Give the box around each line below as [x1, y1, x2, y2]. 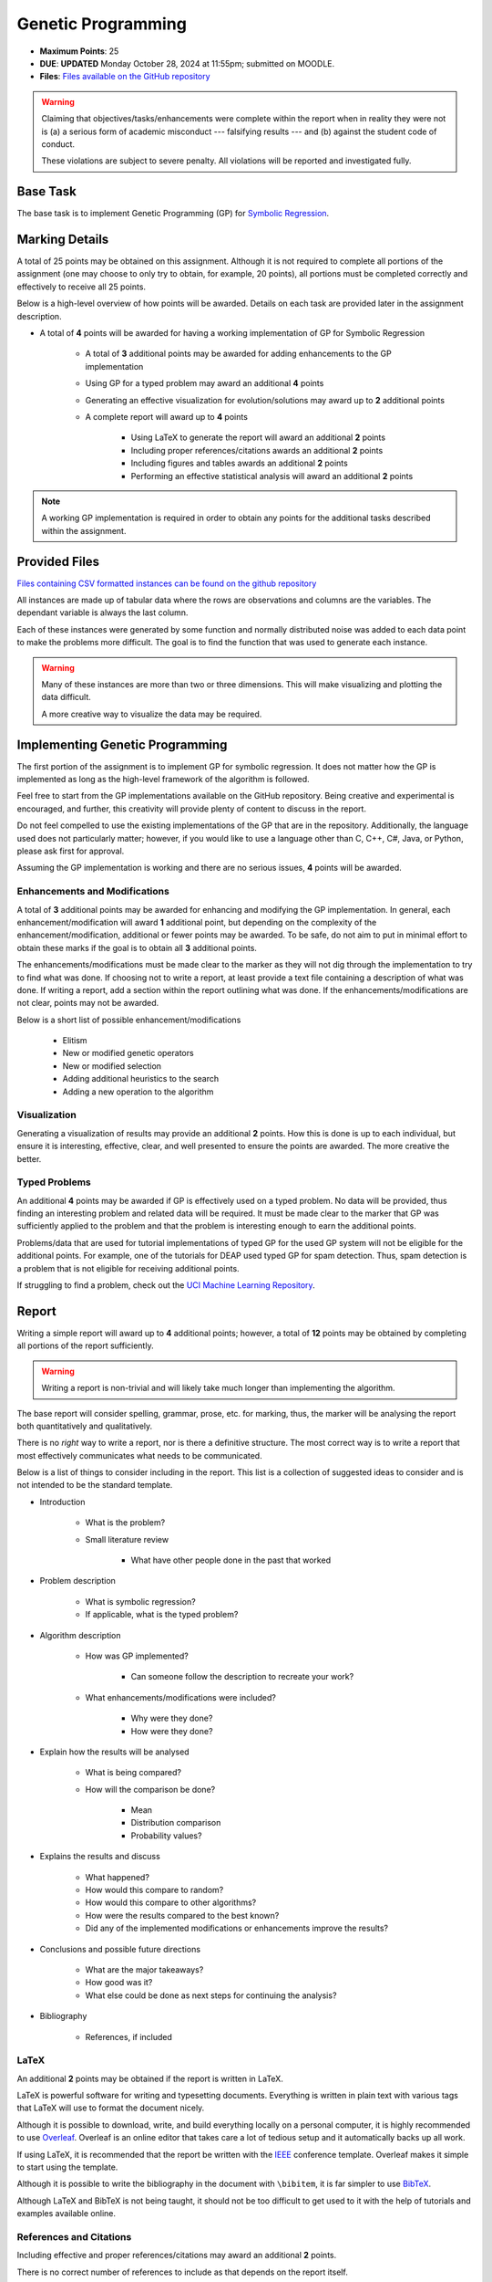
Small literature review [85, 1534, 169, 1544]
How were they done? [130, 1725, 213, 1736]
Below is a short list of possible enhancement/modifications [16, 1014, 241, 1025]
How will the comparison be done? [85, 1784, 216, 1795]
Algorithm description [39, 1629, 122, 1640]
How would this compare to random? [85, 1885, 224, 1896]
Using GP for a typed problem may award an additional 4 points [85, 378, 324, 389]
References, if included [85, 2031, 173, 2042]
